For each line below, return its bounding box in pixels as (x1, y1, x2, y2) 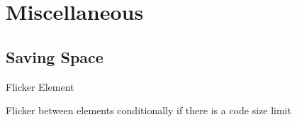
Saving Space (6, 45, 103, 67)
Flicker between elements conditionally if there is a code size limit (6, 103, 291, 118)
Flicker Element (6, 79, 74, 94)
